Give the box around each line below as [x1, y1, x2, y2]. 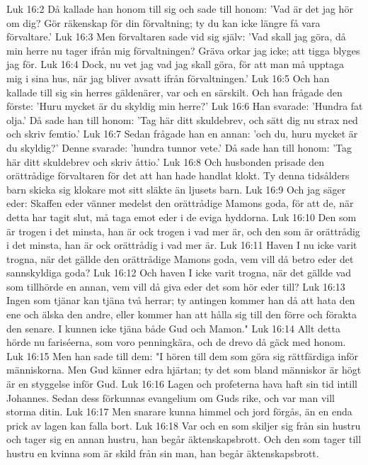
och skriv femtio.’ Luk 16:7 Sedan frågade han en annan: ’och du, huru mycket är [6, 126, 358, 141]
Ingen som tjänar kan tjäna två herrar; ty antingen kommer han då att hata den [6, 293, 355, 308]
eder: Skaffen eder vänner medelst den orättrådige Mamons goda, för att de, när [6, 196, 354, 211]
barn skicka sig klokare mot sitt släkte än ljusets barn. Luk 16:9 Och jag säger [6, 181, 346, 196]
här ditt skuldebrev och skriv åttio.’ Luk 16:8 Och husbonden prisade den [6, 154, 325, 169]
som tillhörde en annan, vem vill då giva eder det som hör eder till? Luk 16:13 [6, 279, 345, 293]
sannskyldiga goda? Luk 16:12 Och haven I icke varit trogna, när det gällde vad [6, 265, 351, 280]
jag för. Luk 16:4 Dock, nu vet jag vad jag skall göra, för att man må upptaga [6, 57, 344, 72]
